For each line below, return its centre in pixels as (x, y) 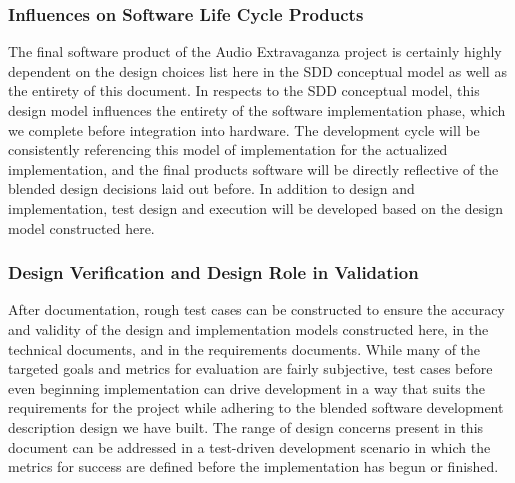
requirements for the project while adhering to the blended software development (256, 407)
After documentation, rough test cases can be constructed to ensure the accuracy (256, 309)
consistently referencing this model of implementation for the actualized (228, 149)
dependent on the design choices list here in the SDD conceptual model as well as (257, 70)
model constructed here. (81, 227)
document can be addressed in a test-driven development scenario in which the (249, 446)
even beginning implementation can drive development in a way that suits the (246, 387)
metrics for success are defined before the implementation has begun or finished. (253, 466)
